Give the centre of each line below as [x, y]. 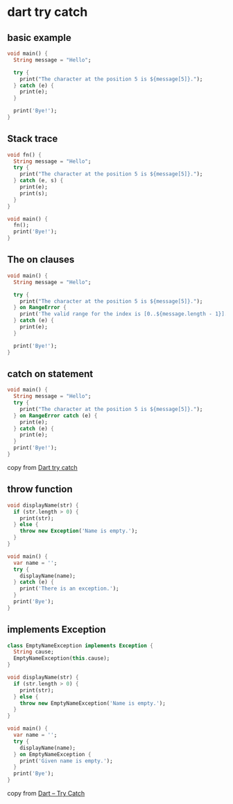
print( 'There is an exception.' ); [69, 589]
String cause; [34, 652]
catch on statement [50, 374]
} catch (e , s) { [38, 181]
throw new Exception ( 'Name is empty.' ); [79, 531]
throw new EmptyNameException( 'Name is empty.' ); [93, 703]
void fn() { [24, 155]
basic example [39, 38]
